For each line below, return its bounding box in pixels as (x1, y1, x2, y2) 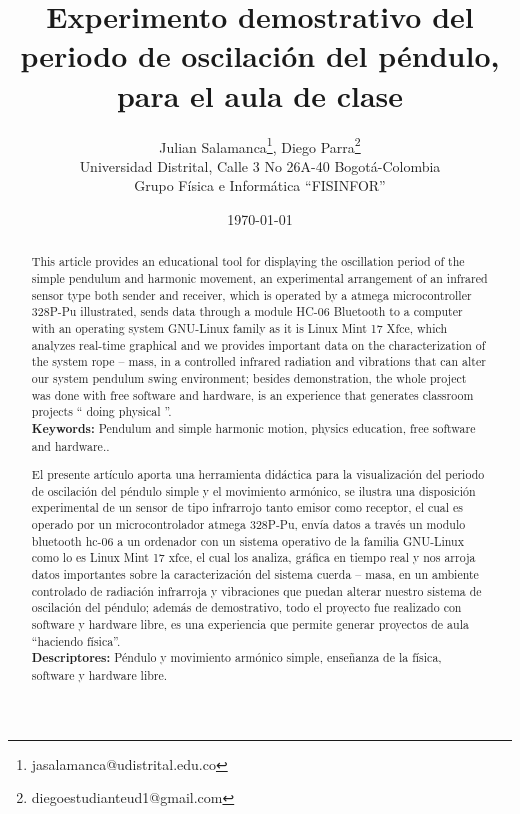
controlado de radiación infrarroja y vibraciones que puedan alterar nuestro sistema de (31, 582, 482, 599)
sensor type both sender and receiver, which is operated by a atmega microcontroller (31, 286, 472, 303)
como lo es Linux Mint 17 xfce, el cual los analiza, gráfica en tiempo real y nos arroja (31, 549, 476, 566)
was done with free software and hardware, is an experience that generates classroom (31, 386, 474, 403)
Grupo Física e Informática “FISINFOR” (134, 175, 386, 196)
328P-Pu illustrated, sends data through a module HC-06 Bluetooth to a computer (31, 303, 463, 320)
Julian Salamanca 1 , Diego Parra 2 (159, 133, 361, 157)
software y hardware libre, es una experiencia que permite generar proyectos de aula (31, 616, 469, 632)
